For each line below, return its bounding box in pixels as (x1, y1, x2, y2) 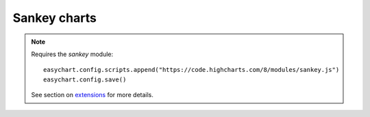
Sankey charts (12, 10, 97, 25)
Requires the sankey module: (31, 50, 114, 58)
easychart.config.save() (43, 75, 127, 83)
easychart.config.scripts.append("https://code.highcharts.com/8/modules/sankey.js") (43, 66, 340, 74)
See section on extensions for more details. (31, 91, 154, 99)
